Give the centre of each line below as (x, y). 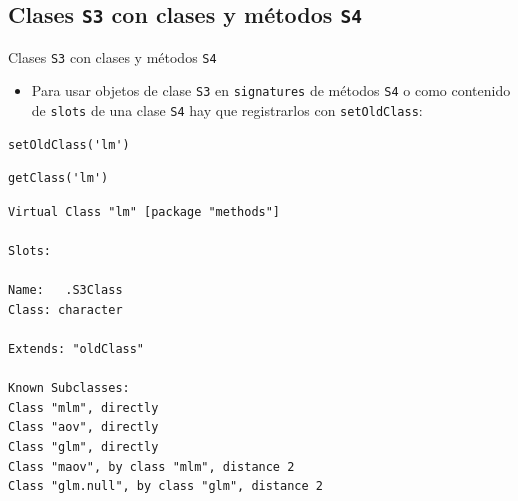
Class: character (65, 309)
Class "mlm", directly (83, 407)
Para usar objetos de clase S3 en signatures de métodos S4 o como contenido (271, 90)
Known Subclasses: (69, 388)
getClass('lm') (58, 178)
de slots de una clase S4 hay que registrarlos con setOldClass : (227, 110)
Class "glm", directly (83, 447)
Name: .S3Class (65, 290)
